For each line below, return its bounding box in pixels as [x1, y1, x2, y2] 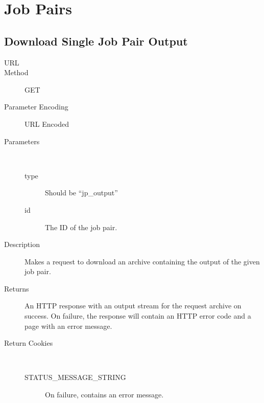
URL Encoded [25, 118, 69, 129]
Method [4, 67, 29, 78]
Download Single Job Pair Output [4, 33, 188, 49]
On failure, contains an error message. [45, 389, 164, 400]
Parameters [4, 136, 40, 146]
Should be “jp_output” [45, 187, 118, 198]
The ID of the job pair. [45, 221, 117, 232]
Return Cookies [4, 338, 53, 348]
